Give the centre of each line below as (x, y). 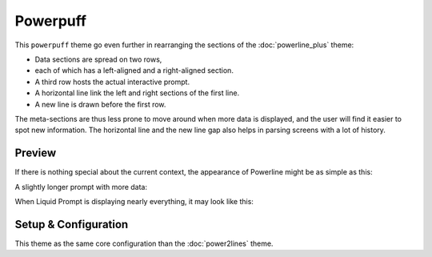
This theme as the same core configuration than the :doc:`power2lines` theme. (144, 243)
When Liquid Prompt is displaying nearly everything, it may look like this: (134, 201)
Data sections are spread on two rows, (98, 59)
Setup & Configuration (72, 224)
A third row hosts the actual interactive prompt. (112, 82)
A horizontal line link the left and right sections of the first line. (137, 93)
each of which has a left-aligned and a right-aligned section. (134, 70)
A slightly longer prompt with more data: (81, 187)
